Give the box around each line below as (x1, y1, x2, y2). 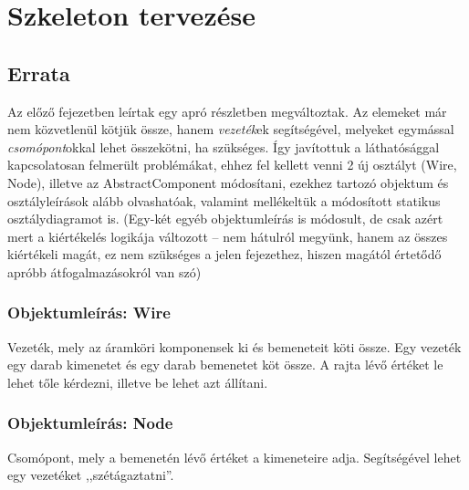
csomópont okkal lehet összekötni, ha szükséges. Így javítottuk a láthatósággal (7, 137, 440, 156)
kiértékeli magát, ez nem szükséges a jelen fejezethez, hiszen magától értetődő (7, 245, 442, 264)
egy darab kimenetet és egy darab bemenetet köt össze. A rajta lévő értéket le (7, 355, 443, 374)
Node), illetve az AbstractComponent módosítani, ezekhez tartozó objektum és (7, 172, 449, 192)
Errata (7, 58, 70, 87)
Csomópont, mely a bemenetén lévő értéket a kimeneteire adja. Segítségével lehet (7, 447, 462, 466)
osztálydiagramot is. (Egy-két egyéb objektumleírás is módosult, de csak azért (7, 209, 443, 228)
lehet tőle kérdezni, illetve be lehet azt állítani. (7, 372, 268, 391)
